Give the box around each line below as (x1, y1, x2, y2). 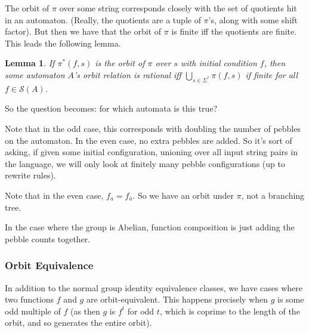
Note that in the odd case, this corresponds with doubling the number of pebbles (5, 122, 301, 134)
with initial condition (181, 57, 257, 69)
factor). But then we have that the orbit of (5, 25, 161, 38)
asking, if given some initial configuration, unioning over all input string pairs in (5, 146, 298, 158)
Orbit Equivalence (5, 258, 94, 273)
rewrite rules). (5, 169, 56, 181)
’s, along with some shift (208, 13, 298, 26)
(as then (70, 304, 100, 317)
